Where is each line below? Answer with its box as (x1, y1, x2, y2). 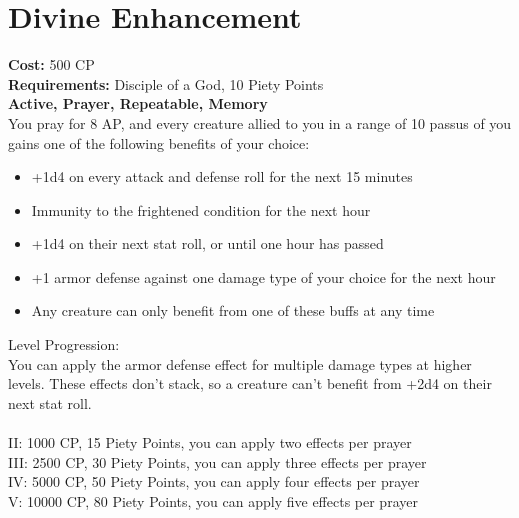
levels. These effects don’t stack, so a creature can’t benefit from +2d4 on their (8, 373, 492, 394)
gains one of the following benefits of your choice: (8, 132, 310, 153)
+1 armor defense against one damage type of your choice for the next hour (31, 266, 496, 287)
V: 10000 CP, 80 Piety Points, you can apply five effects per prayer (8, 490, 418, 511)
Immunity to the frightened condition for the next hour (31, 199, 371, 220)
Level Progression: (8, 334, 120, 355)
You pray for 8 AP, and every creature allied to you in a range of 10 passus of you (8, 112, 512, 133)
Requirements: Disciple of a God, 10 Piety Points (8, 73, 324, 94)
